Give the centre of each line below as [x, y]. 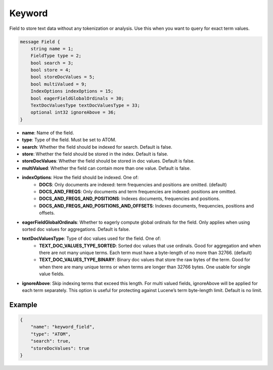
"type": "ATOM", [51, 334]
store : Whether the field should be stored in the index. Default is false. [95, 154]
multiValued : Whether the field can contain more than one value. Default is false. [106, 168]
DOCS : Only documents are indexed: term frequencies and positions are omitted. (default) [133, 184]
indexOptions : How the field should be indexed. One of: [80, 178]
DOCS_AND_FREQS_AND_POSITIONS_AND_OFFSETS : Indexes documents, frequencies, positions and [146, 205]
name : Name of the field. [48, 133]
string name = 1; [52, 49]
